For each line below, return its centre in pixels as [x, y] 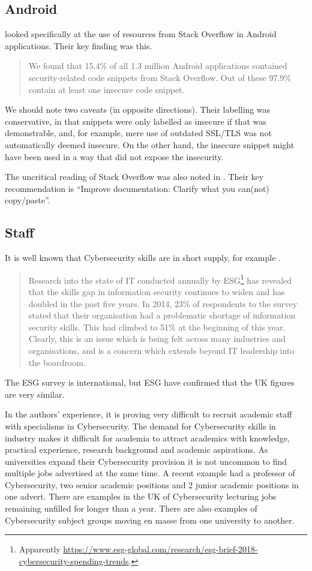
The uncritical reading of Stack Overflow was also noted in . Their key [134, 177]
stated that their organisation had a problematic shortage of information [162, 315]
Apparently [40, 549]
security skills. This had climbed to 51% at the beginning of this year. [157, 327]
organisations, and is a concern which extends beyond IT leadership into [161, 350]
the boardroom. [57, 362]
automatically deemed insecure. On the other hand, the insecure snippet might [150, 144]
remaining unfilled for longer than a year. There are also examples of [131, 508]
